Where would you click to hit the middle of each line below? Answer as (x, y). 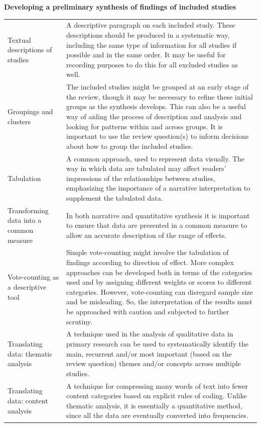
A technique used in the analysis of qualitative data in (150, 334)
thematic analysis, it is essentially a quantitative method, (154, 405)
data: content (28, 401)
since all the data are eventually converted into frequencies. (157, 415)
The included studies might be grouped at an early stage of (158, 87)
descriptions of (30, 50)
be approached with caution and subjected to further (148, 311)
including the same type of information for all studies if (152, 45)
